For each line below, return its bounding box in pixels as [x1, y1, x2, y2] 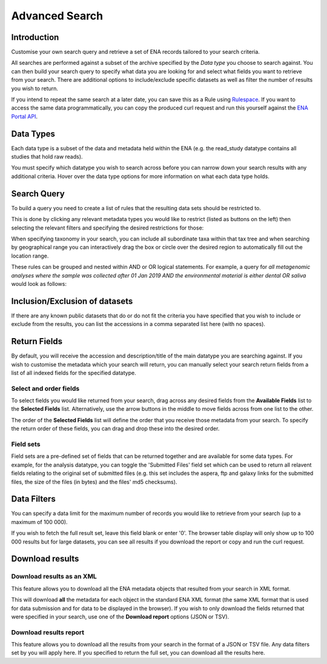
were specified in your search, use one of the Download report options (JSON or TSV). [11, 613, 230, 620]
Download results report [11, 628, 85, 636]
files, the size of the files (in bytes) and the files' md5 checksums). [11, 478, 177, 485]
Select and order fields [11, 384, 80, 393]
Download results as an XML [11, 573, 97, 581]
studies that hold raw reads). [11, 153, 83, 161]
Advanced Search [11, 9, 104, 22]
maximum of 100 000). [11, 518, 68, 525]
